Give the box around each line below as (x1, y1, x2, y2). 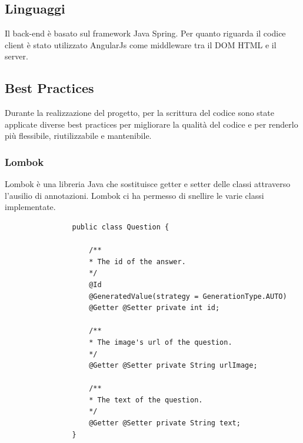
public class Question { (72, 222, 169, 231)
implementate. (5, 201, 56, 213)
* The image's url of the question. (89, 338, 232, 347)
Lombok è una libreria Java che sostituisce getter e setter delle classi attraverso (5, 178, 291, 190)
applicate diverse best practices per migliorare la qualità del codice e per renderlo (5, 118, 298, 130)
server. (5, 50, 28, 62)
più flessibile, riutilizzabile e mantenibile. (5, 129, 152, 142)
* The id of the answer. (89, 257, 186, 266)
